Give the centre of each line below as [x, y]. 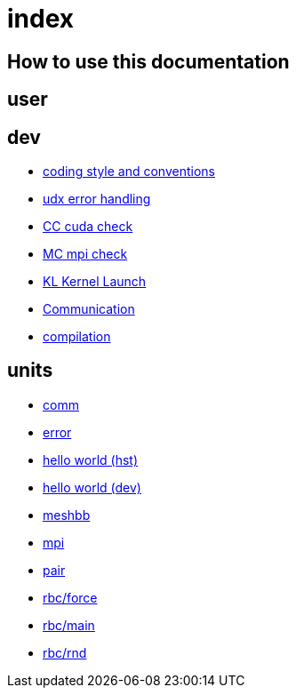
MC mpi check [85, 254]
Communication [89, 309]
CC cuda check [88, 227]
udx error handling [97, 199]
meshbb [67, 515]
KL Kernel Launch [95, 282]
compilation [77, 337]
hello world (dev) [92, 487]
